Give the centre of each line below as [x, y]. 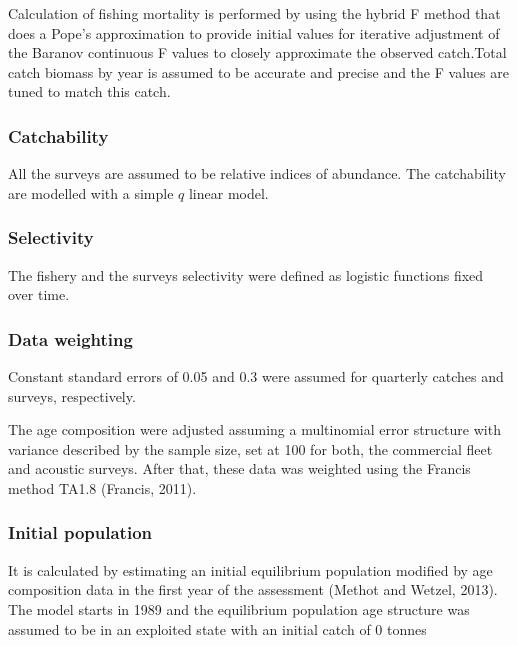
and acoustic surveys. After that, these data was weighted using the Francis [239, 468]
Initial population [80, 532]
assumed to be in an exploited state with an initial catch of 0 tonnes [217, 628]
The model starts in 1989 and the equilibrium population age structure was [239, 608]
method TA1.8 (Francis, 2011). [102, 487]
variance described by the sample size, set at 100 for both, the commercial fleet [250, 448]
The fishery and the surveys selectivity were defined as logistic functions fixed [246, 274]
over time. [39, 294]
